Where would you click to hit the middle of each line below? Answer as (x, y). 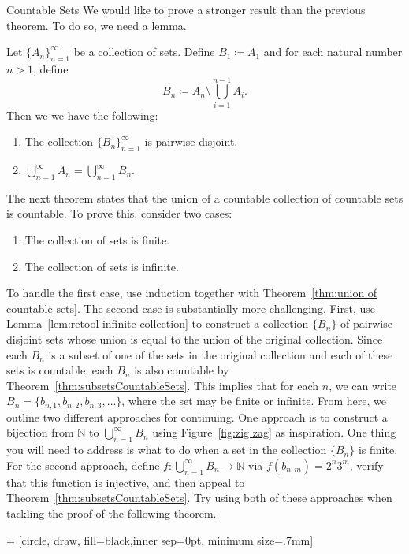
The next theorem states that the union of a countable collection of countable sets (205, 197)
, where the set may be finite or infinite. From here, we (254, 401)
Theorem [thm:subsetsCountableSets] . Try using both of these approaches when (199, 498)
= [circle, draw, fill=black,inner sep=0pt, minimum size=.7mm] (160, 539)
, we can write (363, 385)
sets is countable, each (60, 370)
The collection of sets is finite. (97, 240)
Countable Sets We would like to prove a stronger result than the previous (186, 9)
